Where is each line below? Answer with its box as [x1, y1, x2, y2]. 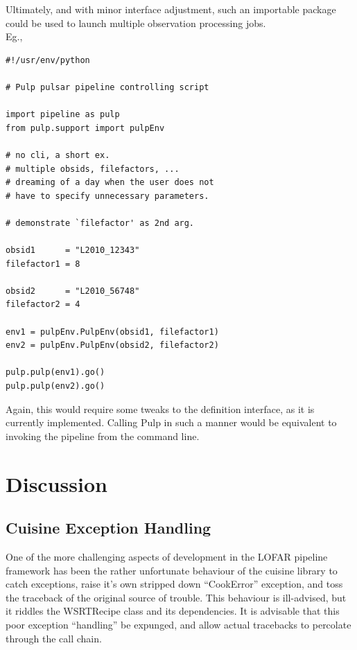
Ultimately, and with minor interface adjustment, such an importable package [6, 2, 336, 16]
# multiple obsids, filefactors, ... [6, 164, 180, 174]
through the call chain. [6, 631, 102, 645]
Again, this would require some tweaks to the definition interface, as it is [6, 401, 315, 416]
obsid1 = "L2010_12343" [6, 245, 140, 256]
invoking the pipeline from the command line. [6, 428, 200, 443]
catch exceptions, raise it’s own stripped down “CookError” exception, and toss [6, 577, 343, 591]
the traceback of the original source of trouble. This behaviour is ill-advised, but [6, 590, 347, 604]
